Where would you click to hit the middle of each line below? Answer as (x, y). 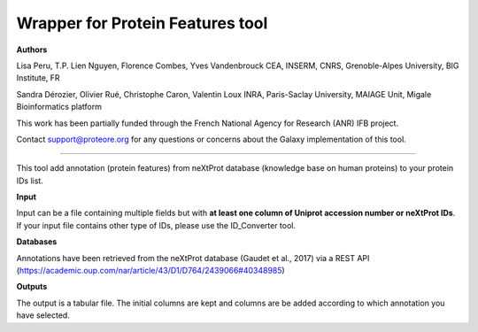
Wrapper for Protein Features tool (142, 23)
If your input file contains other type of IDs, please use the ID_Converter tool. (156, 225)
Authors (32, 50)
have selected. (43, 315)
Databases (37, 242)
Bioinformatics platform (59, 107)
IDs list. (30, 181)
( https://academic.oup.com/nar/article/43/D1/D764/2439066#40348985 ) (150, 271)
